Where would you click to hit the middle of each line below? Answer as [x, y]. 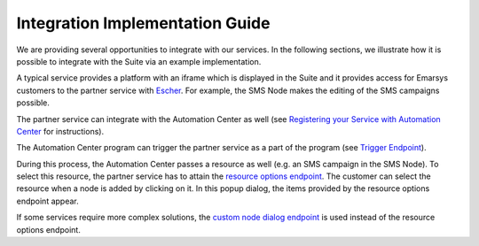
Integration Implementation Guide [143, 23]
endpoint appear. [47, 201]
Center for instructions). [60, 131]
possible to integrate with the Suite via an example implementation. [139, 61]
